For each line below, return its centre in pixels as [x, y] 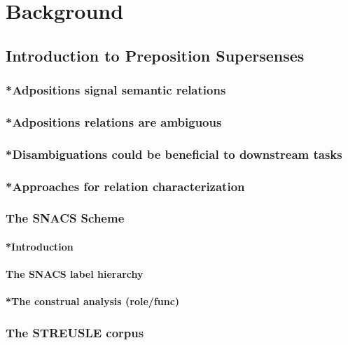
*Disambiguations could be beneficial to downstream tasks [174, 154]
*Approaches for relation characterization [125, 186]
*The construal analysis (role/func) [93, 301]
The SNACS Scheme [65, 218]
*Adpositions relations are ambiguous [114, 121]
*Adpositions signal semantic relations [116, 90]
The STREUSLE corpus [75, 332]
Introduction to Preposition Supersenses [155, 55]
